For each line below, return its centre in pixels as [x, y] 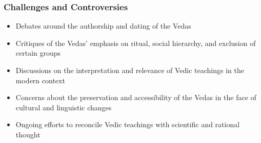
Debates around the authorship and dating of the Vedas [103, 26]
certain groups [38, 53]
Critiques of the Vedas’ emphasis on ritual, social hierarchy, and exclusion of [136, 43]
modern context [40, 80]
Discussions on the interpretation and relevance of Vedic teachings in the [130, 70]
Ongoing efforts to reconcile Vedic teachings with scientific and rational [128, 124]
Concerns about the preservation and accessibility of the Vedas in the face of [136, 97]
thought [28, 134]
